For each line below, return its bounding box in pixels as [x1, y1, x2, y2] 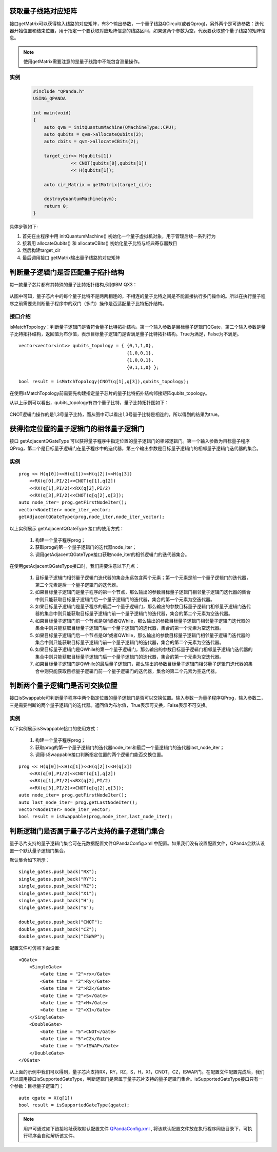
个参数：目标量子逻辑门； [9, 1083, 64, 1089]
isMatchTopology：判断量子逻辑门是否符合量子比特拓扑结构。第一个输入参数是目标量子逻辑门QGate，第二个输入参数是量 [9, 324, 266, 330]
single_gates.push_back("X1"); [18, 890, 97, 896]
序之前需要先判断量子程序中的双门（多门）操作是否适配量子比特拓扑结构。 [9, 300, 167, 306]
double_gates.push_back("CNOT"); [18, 919, 103, 925]
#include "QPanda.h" [33, 88, 85, 94]
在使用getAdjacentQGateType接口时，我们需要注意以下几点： [9, 563, 140, 569]
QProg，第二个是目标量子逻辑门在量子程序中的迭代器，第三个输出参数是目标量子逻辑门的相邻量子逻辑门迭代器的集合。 [9, 445, 261, 451]
